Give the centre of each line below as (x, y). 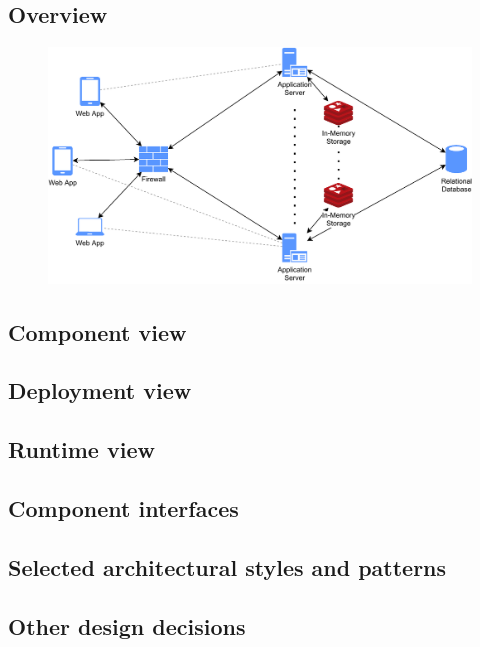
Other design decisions (127, 625)
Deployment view (100, 390)
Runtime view (81, 449)
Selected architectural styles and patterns (227, 566)
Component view (97, 331)
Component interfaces (123, 507)
